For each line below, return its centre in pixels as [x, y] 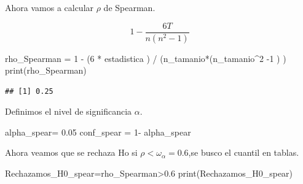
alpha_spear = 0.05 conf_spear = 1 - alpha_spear [98, 132]
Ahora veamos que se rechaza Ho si [71, 152]
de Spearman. [129, 7]
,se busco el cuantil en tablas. [244, 152]
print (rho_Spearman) [46, 70]
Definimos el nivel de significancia [69, 111]
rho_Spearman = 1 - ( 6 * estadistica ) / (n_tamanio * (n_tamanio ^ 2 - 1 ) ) [146, 58]
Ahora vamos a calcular [49, 7]
